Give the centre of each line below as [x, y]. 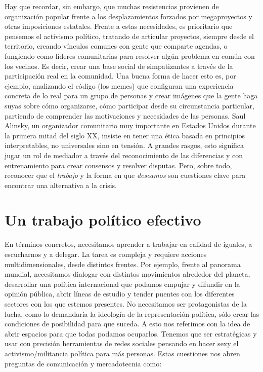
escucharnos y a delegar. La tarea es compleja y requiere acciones [106, 254]
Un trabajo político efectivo [103, 220]
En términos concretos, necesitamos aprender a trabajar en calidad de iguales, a [128, 244]
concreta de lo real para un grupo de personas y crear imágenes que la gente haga [131, 96]
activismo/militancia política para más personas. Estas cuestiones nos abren [122, 353]
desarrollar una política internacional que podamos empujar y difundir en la [122, 284]
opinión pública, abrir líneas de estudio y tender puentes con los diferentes [120, 294]
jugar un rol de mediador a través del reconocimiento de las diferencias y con [124, 155]
